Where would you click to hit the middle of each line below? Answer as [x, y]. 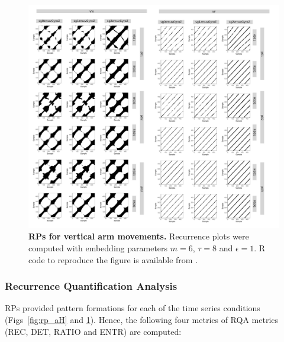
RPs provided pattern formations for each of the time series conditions [133, 308]
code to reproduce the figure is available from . [113, 259]
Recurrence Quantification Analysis [91, 286]
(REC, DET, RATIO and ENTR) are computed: [93, 331]
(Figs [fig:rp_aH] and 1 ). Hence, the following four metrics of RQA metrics [142, 319]
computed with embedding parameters [98, 247]
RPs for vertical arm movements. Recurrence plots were [139, 236]
